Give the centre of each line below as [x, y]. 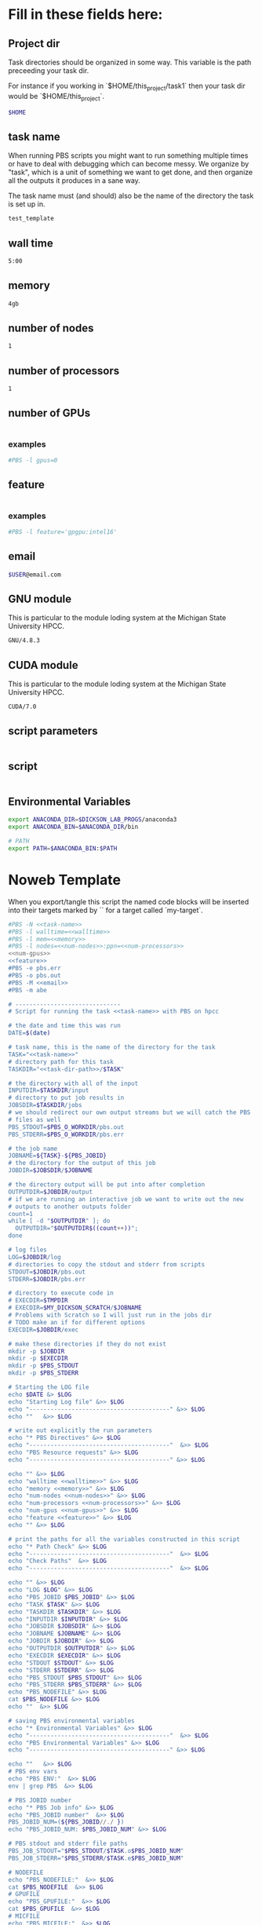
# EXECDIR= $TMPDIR [38, 1301]
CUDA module [43, 665]
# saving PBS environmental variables [71, 1721]
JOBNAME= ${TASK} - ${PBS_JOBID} [58, 1156]
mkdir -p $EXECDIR [38, 1359]
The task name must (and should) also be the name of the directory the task [131, 196]
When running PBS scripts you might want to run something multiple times [128, 155]
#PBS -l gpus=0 [33, 461]
